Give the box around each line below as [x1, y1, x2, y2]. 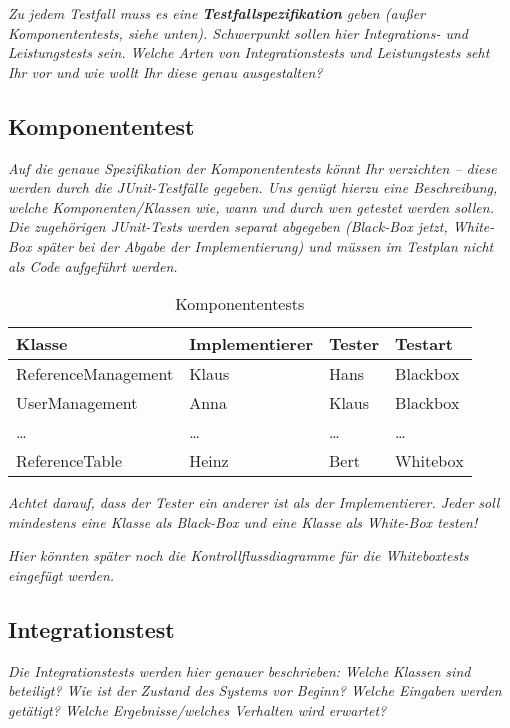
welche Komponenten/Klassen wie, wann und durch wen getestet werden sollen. [8, 196, 494, 217]
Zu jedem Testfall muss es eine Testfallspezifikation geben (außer [8, 3, 426, 23]
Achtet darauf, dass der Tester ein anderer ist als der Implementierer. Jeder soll [8, 492, 500, 513]
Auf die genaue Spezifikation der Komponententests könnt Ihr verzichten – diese [8, 157, 497, 178]
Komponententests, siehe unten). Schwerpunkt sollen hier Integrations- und [8, 22, 469, 43]
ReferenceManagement [16, 362, 174, 386]
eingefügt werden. [8, 564, 115, 585]
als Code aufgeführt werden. [8, 255, 178, 276]
